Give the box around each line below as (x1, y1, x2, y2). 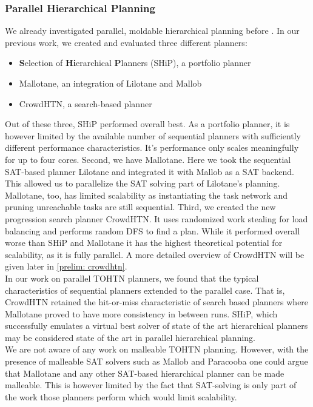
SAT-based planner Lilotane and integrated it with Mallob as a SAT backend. (5, 165, 294, 177)
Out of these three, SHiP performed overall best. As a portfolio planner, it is (5, 117, 290, 130)
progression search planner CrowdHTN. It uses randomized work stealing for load (5, 212, 308, 225)
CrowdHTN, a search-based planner (19, 97, 152, 110)
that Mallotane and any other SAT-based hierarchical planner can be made (5, 366, 284, 379)
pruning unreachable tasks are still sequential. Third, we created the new (5, 200, 276, 213)
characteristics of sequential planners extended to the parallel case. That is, (5, 283, 285, 296)
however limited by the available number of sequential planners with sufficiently (5, 129, 301, 142)
